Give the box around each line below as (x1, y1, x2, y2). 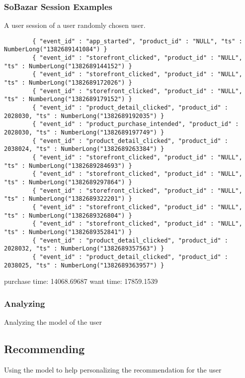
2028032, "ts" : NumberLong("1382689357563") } (4, 245, 164, 252)
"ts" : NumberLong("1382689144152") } (4, 62, 132, 70)
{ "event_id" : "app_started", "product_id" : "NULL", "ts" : (32, 37, 243, 45)
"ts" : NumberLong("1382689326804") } (4, 212, 132, 219)
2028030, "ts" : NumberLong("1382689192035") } (4, 112, 164, 120)
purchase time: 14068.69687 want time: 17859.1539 (4, 276, 158, 286)
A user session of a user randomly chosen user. (4, 20, 146, 30)
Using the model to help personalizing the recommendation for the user (4, 364, 222, 375)
